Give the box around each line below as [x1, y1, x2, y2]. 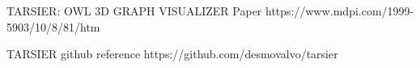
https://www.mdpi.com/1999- [265, 2, 414, 19]
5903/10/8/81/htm [6, 18, 100, 35]
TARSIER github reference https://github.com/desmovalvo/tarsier [6, 45, 338, 62]
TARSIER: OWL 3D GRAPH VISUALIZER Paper [6, 2, 262, 19]
